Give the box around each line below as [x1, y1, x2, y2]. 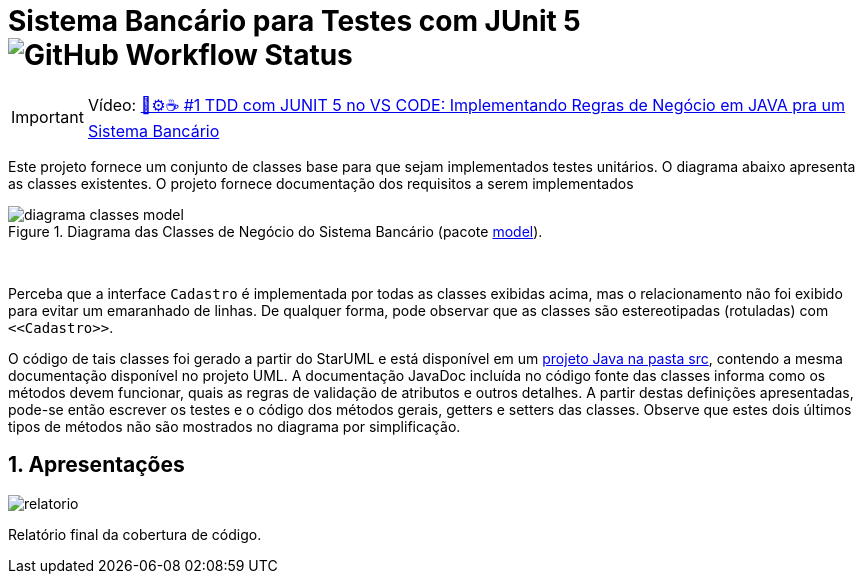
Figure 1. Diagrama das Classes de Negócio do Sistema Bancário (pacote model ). [8, 222, 543, 240]
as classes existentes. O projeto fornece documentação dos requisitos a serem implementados [8, 174, 634, 192]
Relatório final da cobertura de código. [8, 525, 262, 543]
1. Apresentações [8, 452, 185, 478]
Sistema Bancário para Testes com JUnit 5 [8, 4, 581, 38]
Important [11, 107, 84, 128]
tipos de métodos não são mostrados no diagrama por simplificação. [8, 417, 461, 435]
